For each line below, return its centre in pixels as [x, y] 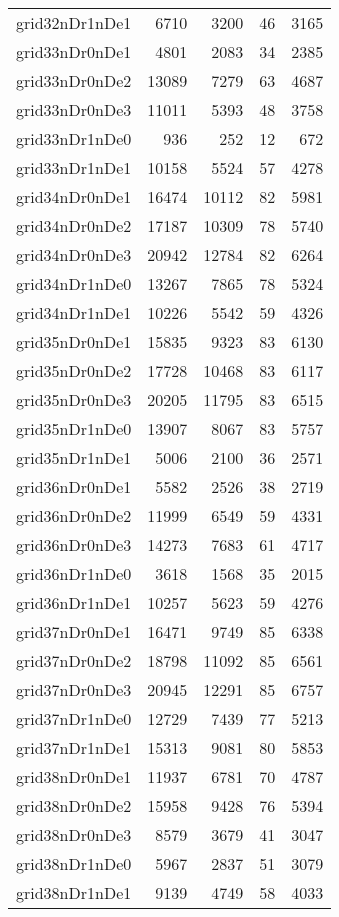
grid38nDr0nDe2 [74, 805]
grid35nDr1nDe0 [74, 428]
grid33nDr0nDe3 [74, 109]
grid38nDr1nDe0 [74, 863]
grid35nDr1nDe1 [74, 457]
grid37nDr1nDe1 [74, 747]
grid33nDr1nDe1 [74, 167]
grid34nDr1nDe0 [74, 283]
